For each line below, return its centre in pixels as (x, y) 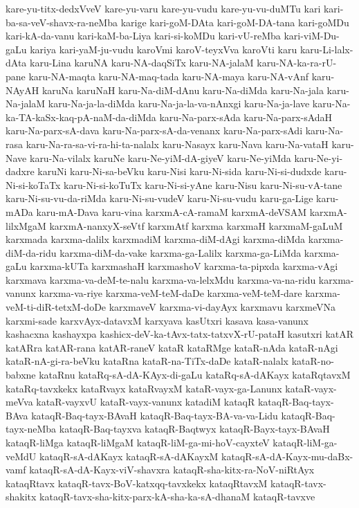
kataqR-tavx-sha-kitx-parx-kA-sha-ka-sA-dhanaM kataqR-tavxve (177, 497)
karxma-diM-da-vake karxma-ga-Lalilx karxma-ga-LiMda (181, 252)
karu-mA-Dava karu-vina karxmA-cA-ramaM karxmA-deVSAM (171, 211)
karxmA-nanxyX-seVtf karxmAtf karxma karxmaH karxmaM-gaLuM (196, 225)
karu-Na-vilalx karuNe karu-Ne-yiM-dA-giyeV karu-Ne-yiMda (160, 157)
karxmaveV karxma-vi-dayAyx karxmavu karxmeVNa (222, 307)
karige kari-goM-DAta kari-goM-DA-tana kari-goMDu (235, 22)
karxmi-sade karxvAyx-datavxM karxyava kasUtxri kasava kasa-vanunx (157, 320)
